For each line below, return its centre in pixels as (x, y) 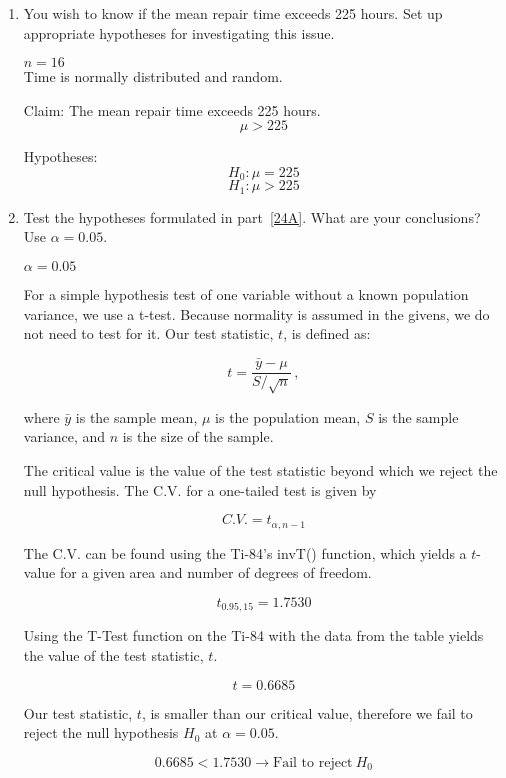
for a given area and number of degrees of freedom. (215, 572)
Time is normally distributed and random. (153, 76)
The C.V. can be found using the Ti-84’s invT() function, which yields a (245, 552)
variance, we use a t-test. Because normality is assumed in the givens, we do (256, 313)
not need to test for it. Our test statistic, (148, 333)
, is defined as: (327, 333)
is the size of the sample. (198, 436)
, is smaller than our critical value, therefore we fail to (307, 712)
